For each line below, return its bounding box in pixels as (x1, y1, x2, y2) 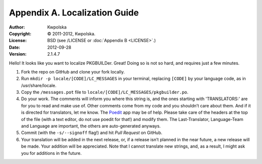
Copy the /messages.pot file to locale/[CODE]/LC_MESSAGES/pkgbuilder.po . (21, 89, 189, 95)
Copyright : (9, 30, 32, 36)
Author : (9, 24, 25, 30)
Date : (9, 44, 20, 50)
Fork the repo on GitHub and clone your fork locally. (21, 69, 125, 75)
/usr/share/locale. (21, 82, 57, 88)
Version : (9, 51, 27, 57)
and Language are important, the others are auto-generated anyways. (21, 123, 161, 129)
